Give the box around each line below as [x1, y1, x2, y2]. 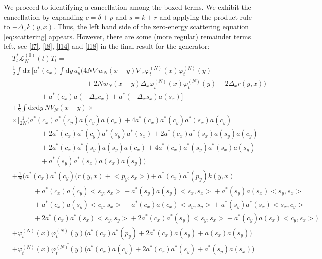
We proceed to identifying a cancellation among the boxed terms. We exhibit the [4, 2, 251, 12]
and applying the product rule [159, 11, 252, 22]
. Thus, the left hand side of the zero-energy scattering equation [53, 21, 249, 32]
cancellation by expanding [4, 11, 84, 22]
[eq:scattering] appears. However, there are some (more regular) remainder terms [4, 31, 251, 41]
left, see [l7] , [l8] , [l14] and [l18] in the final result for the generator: [4, 41, 210, 51]
